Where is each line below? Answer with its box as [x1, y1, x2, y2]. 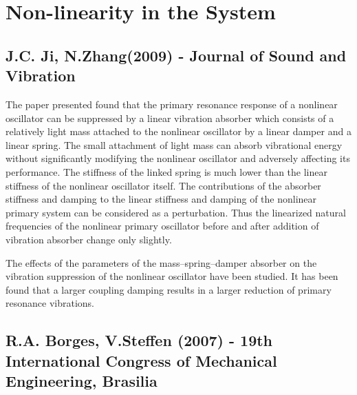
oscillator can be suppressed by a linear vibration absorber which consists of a [6, 110, 334, 125]
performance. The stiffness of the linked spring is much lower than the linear [6, 164, 328, 179]
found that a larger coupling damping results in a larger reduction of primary [6, 282, 332, 296]
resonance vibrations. [6, 296, 94, 310]
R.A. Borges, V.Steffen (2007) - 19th [6, 330, 273, 351]
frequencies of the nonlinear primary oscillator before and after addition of [6, 219, 319, 233]
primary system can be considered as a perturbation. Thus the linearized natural [6, 205, 346, 219]
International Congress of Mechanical [6, 350, 277, 371]
